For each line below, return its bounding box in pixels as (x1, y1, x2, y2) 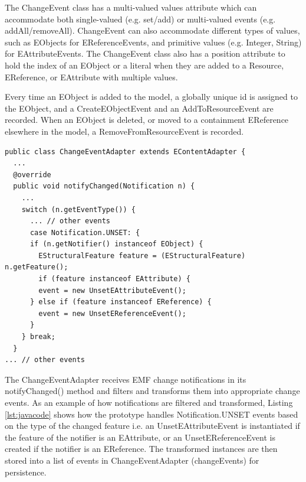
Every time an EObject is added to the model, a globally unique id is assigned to (5, 90, 298, 103)
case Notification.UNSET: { (29, 228, 140, 237)
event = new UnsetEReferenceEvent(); (38, 309, 186, 318)
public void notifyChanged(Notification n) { (13, 182, 195, 191)
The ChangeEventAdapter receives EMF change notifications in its (5, 373, 246, 385)
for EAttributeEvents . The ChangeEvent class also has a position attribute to (5, 47, 285, 60)
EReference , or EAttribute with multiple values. (5, 70, 178, 83)
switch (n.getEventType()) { (21, 205, 136, 214)
